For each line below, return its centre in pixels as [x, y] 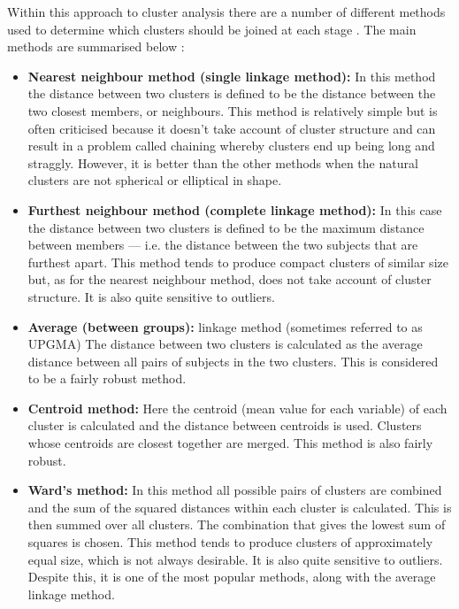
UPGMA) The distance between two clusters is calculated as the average [225, 344]
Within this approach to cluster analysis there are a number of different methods [226, 12]
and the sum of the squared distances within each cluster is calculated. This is [240, 507]
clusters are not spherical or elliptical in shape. [155, 180]
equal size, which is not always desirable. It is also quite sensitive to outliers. [235, 559]
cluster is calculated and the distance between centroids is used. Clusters [225, 425]
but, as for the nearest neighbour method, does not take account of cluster [229, 279]
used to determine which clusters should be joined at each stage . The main [212, 29]
